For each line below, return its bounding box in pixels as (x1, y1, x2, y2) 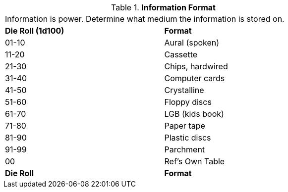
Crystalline (164, 85, 204, 95)
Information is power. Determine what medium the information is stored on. (5, 14, 285, 24)
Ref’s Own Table (164, 156, 225, 166)
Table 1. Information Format (111, 2, 216, 12)
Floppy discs (164, 97, 212, 107)
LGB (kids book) (164, 109, 224, 119)
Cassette (164, 49, 198, 59)
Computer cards (164, 73, 225, 83)
